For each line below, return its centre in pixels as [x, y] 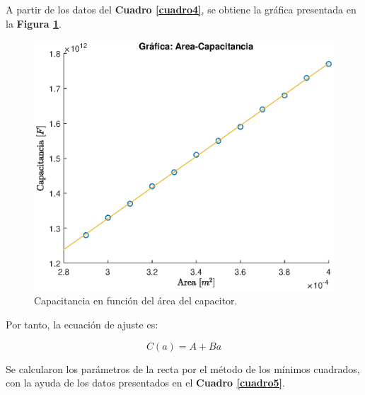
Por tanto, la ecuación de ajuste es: [82, 324]
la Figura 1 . [34, 23]
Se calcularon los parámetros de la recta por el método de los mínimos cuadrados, [183, 368]
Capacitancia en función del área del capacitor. [136, 300]
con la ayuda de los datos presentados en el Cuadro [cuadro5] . [145, 383]
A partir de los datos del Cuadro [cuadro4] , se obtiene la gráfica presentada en [181, 9]
